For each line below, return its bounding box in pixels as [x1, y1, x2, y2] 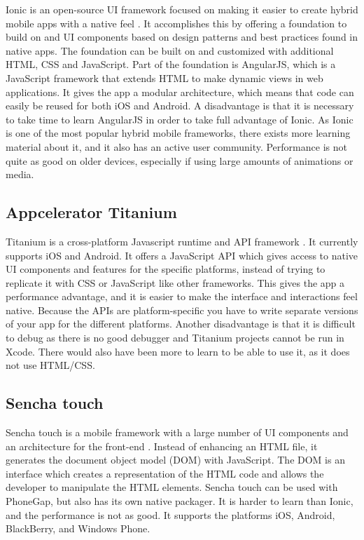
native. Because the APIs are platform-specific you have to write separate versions [6, 302, 358, 317]
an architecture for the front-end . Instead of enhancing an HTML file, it [6, 438, 318, 453]
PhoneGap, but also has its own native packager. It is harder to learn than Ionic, [6, 494, 353, 508]
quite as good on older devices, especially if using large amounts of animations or [6, 153, 353, 168]
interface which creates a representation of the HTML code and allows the [6, 466, 324, 480]
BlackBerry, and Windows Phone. [6, 521, 150, 536]
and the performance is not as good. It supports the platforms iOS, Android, [6, 507, 335, 522]
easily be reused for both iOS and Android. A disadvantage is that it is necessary [6, 98, 354, 113]
